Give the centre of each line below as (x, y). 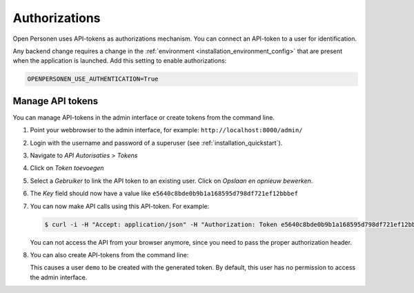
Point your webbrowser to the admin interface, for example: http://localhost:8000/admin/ (166, 130)
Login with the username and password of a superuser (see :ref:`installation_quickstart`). (156, 143)
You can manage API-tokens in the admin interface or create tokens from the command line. (144, 117)
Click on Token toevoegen (67, 168)
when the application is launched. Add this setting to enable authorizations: (120, 61)
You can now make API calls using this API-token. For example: (120, 206)
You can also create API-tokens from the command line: (109, 254)
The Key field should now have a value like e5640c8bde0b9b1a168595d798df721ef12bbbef (164, 194)
